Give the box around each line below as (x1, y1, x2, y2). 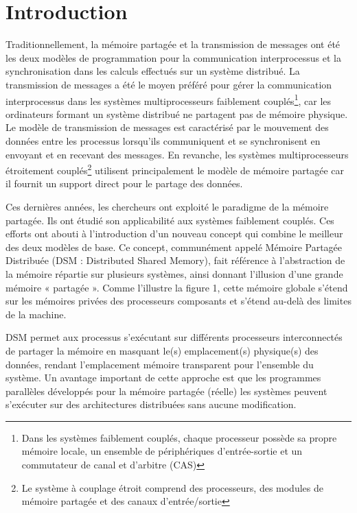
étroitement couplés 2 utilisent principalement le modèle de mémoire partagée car (5, 161, 345, 177)
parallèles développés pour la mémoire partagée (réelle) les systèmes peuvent (5, 383, 327, 398)
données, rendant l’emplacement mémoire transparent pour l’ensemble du (5, 357, 314, 371)
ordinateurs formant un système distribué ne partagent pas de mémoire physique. (5, 106, 348, 121)
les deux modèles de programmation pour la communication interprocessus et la (5, 50, 342, 64)
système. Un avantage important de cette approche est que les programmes (5, 370, 321, 385)
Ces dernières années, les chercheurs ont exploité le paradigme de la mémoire (5, 199, 329, 213)
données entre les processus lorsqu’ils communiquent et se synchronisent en (5, 133, 321, 147)
